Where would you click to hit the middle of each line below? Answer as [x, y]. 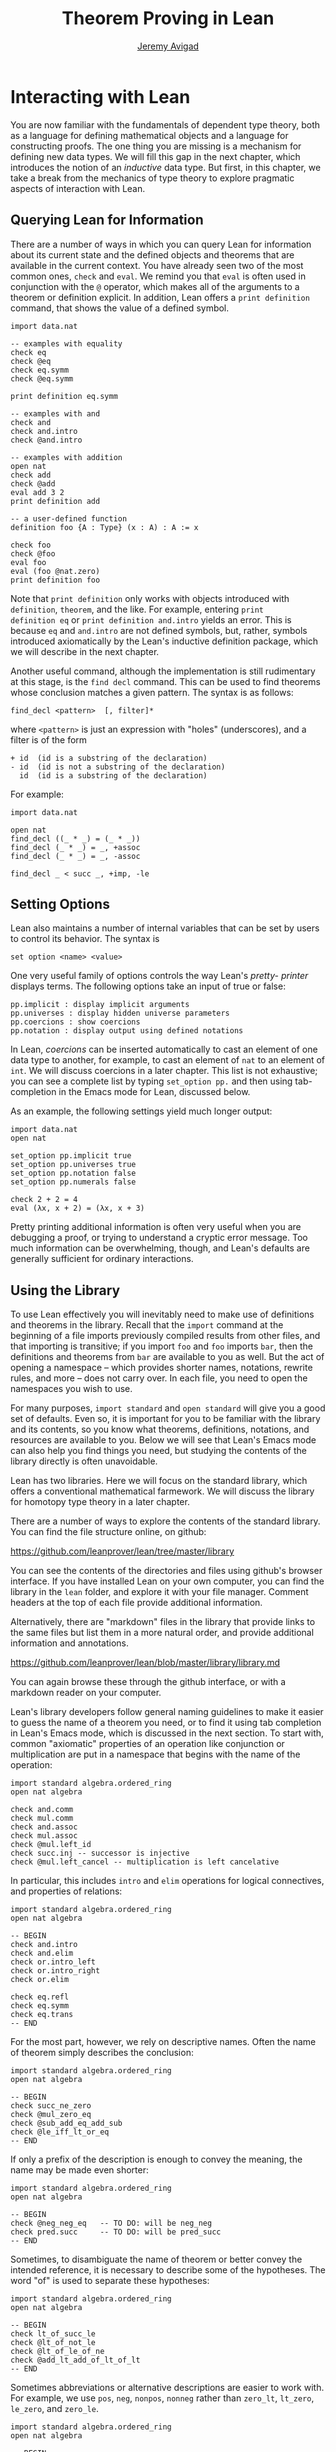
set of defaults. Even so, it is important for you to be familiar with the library [165, 1419]
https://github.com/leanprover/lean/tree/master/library [122, 1551]
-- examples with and [55, 413]
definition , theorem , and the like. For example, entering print [137, 609]
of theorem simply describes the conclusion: [102, 2053]
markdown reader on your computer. [86, 1693]
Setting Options [60, 903]
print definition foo [55, 580]
